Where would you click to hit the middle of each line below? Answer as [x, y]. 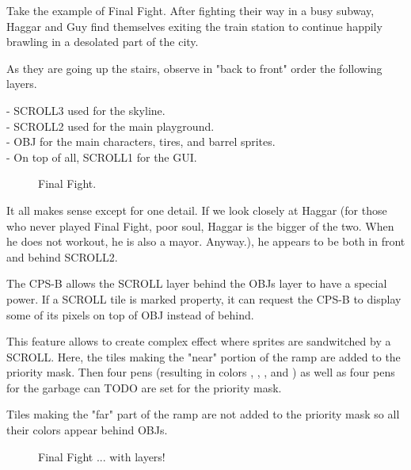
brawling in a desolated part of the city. [103, 42]
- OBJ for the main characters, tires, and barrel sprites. [141, 141]
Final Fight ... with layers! [102, 456]
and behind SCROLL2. [62, 256]
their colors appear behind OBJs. [87, 430]
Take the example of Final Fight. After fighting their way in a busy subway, [190, 10]
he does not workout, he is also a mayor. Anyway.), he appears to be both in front [206, 241]
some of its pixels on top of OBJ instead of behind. [130, 314]
